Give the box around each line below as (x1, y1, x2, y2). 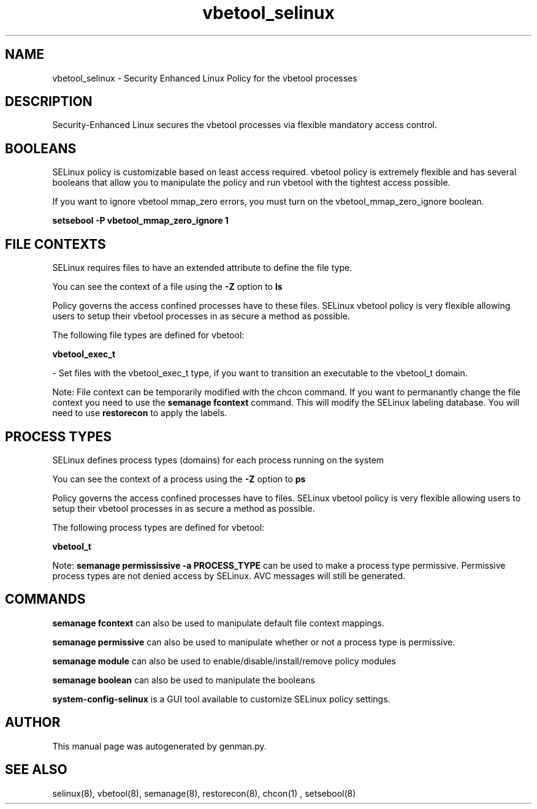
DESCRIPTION (5, 94, 93, 110)
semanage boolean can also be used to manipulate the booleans (52, 674, 315, 685)
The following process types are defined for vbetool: (52, 522, 265, 533)
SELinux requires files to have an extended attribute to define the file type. (52, 262, 352, 273)
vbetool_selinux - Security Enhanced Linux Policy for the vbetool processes (52, 72, 357, 83)
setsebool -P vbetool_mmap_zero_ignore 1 (52, 215, 229, 226)
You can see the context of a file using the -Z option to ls (52, 281, 283, 292)
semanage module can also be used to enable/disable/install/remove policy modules (52, 655, 397, 666)
